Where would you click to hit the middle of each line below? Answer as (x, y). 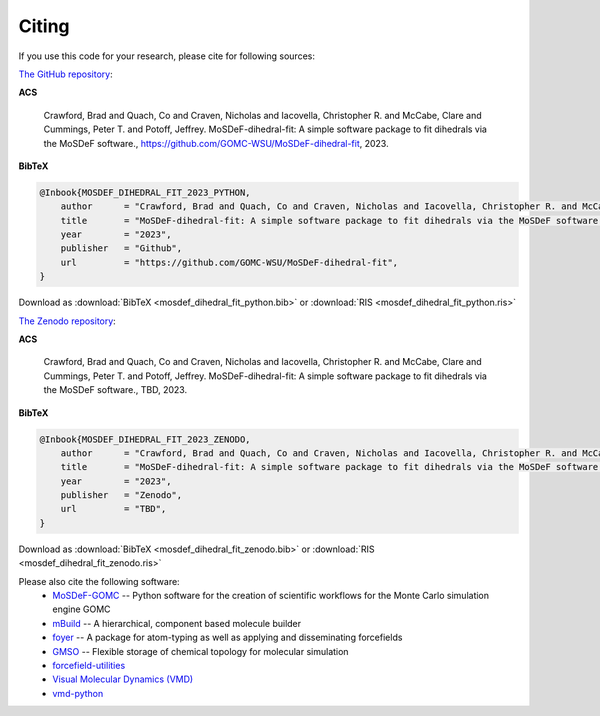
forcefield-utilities (89, 665)
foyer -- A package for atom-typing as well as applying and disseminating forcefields (227, 637)
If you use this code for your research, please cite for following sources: (166, 56)
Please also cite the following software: (99, 581)
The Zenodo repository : (67, 321)
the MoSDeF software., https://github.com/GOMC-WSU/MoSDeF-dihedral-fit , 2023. (216, 143)
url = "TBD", (113, 509)
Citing (44, 26)
